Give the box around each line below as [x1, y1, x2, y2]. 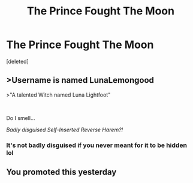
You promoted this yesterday [6, 167, 117, 178]
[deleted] [6, 58, 29, 65]
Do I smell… [6, 114, 35, 121]
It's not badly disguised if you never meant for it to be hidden [6, 141, 188, 149]
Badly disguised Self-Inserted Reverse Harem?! [6, 126, 123, 133]
